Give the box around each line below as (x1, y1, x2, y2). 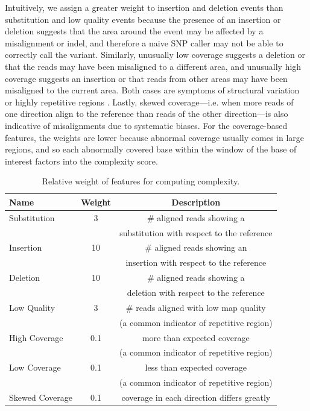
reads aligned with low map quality (136, 301, 266, 313)
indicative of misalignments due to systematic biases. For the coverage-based (5, 119, 288, 131)
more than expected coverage (142, 331, 250, 344)
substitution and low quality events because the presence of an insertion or (5, 13, 281, 25)
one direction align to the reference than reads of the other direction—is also (5, 107, 288, 120)
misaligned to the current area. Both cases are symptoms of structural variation (5, 84, 300, 96)
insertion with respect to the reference (125, 256, 267, 269)
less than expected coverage (145, 361, 247, 374)
